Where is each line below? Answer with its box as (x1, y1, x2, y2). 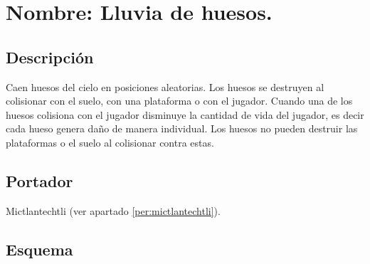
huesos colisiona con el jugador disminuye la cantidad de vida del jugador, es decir (6, 107, 364, 122)
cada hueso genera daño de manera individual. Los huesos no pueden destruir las (6, 121, 358, 136)
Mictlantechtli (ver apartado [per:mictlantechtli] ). (6, 203, 221, 218)
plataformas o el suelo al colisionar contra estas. (6, 134, 214, 149)
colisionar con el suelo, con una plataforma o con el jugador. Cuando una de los (6, 93, 353, 108)
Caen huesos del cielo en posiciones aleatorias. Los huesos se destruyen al (6, 79, 324, 94)
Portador (6, 169, 73, 191)
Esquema (6, 238, 73, 260)
